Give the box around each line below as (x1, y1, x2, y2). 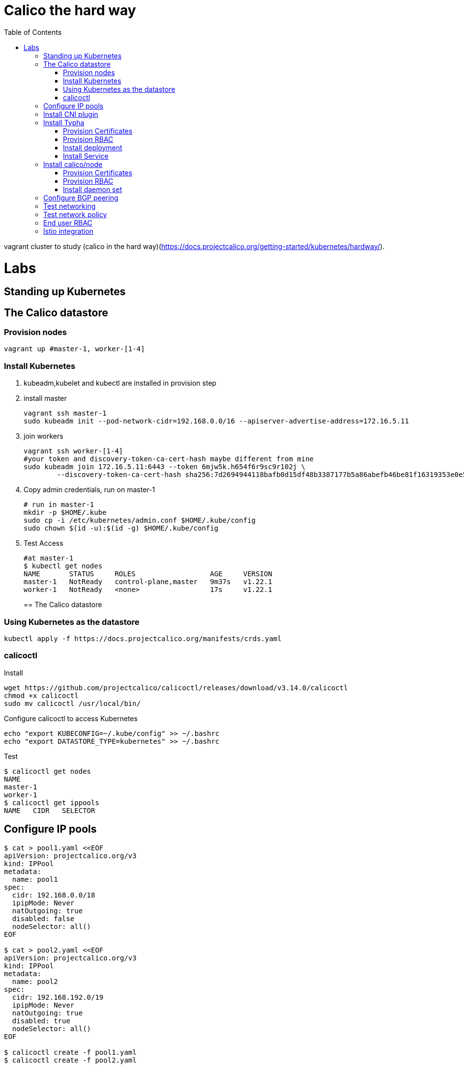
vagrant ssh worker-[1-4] (24, 447, 123, 455)
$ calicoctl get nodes (4, 767, 91, 775)
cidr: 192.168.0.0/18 (12, 891, 95, 899)
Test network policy (43, 210, 107, 219)
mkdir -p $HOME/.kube (24, 508, 107, 517)
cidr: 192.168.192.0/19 (12, 993, 104, 1001)
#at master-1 (24, 554, 74, 562)
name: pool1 (12, 875, 58, 883)
